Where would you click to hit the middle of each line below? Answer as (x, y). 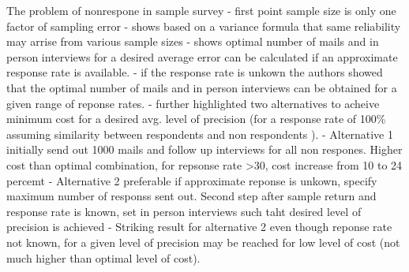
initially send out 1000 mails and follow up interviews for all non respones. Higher (204, 149)
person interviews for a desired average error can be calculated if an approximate (202, 56)
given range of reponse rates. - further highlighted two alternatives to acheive (193, 103)
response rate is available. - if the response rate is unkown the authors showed (195, 72)
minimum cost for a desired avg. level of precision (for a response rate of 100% (196, 119)
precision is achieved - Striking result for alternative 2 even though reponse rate (199, 227)
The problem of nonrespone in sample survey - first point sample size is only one (201, 10)
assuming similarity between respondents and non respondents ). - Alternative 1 (200, 134)
